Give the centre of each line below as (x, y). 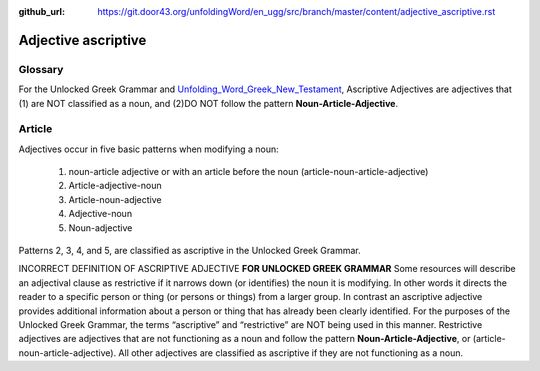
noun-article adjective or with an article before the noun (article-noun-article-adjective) (248, 172)
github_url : (41, 11)
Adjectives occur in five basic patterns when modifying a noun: (148, 149)
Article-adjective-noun (115, 186)
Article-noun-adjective (115, 199)
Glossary (41, 69)
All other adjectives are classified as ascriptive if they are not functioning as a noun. (291, 352)
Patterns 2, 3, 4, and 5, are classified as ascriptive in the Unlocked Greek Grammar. (190, 251)
